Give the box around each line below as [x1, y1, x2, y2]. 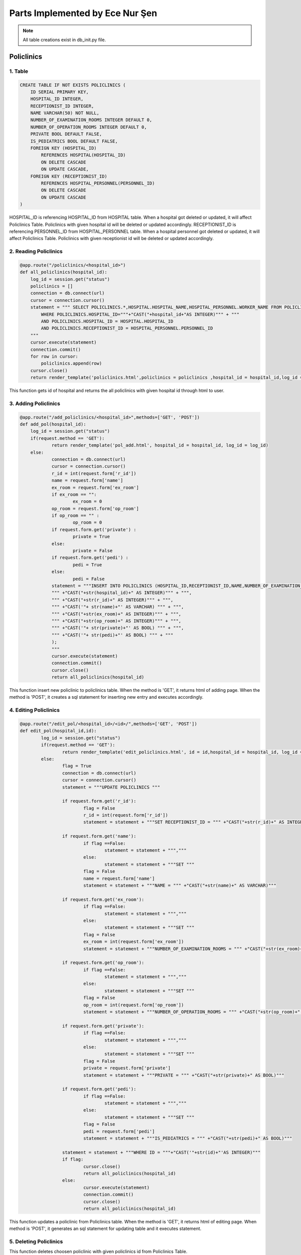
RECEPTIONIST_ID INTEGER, [30, 103, 94, 109]
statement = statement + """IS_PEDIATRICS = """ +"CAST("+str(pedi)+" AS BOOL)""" [83, 1136, 292, 1142]
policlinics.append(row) [41, 360, 102, 366]
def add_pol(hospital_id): [20, 422, 86, 427]
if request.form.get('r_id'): [62, 798, 136, 804]
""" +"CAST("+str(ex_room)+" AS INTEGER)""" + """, [51, 611, 182, 617]
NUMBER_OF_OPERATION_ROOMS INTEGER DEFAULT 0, [30, 124, 147, 130]
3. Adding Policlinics [9, 400, 60, 407]
